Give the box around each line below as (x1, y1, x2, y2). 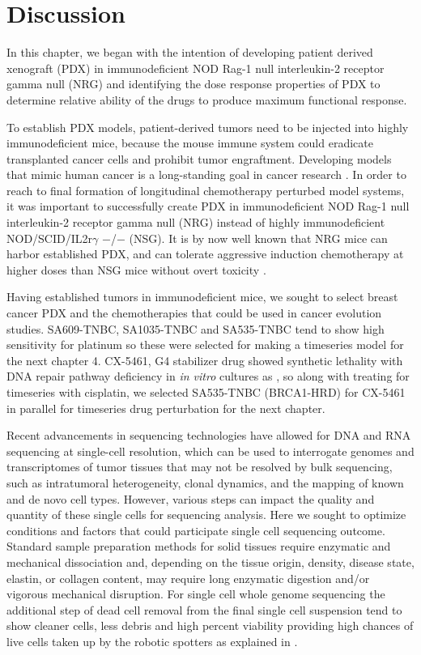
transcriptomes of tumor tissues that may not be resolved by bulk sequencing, (6, 458, 393, 475)
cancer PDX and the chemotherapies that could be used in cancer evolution (6, 304, 382, 321)
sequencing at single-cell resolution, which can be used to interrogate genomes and (6, 442, 415, 459)
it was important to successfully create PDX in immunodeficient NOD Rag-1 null (6, 198, 410, 215)
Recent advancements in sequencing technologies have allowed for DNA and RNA (6, 427, 411, 444)
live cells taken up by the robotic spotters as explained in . (6, 632, 298, 649)
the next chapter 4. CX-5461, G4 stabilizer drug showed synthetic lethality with (6, 351, 403, 368)
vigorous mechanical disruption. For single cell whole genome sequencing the (6, 585, 385, 602)
